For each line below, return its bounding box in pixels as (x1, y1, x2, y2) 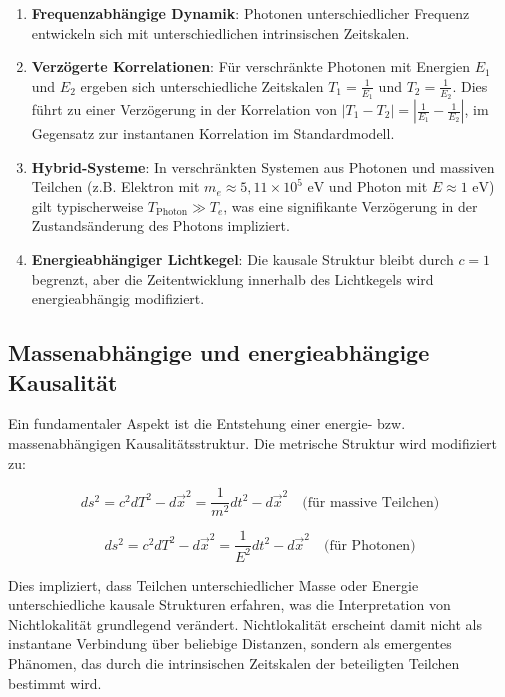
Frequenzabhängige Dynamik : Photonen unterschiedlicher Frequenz (31, 3, 470, 23)
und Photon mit (328, 176, 428, 197)
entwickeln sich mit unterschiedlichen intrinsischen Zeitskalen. (31, 22, 410, 43)
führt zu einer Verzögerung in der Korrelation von (31, 99, 337, 120)
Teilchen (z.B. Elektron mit (31, 176, 200, 197)
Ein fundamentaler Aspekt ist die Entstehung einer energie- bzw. (8, 413, 406, 434)
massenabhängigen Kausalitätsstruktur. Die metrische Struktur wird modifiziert (8, 432, 498, 453)
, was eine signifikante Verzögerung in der (223, 195, 478, 216)
